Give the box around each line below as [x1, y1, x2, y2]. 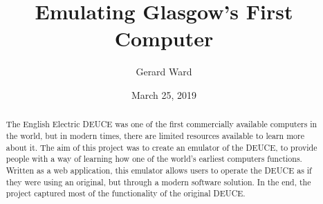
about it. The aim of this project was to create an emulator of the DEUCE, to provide [6, 141, 317, 153]
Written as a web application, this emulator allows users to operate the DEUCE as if [6, 164, 312, 176]
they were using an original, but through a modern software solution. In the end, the [6, 176, 311, 187]
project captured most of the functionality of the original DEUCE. [6, 187, 246, 199]
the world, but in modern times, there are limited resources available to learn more [6, 129, 304, 141]
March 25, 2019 [131, 87, 197, 102]
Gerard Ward [136, 64, 192, 79]
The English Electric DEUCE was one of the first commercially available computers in [6, 118, 317, 130]
